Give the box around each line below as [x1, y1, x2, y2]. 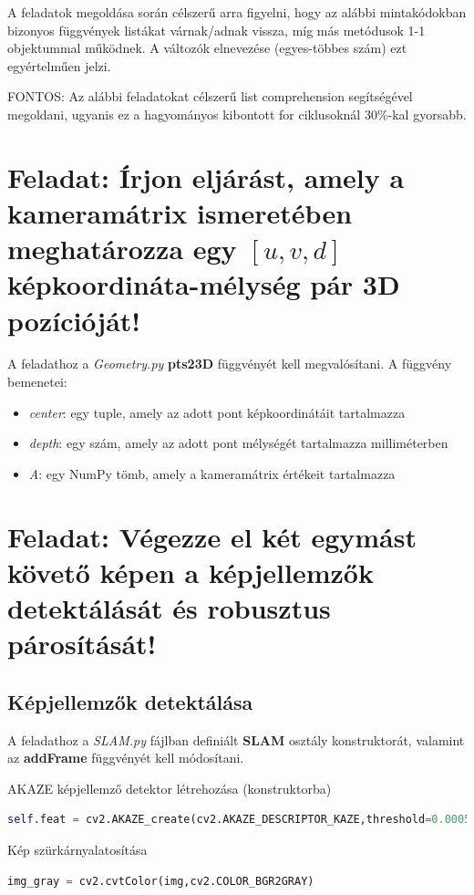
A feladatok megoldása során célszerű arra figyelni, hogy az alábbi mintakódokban [7, 3, 467, 21]
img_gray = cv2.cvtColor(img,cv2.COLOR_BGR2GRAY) [7, 874, 314, 888]
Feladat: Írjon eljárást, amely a [7, 158, 405, 195]
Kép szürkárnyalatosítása [7, 839, 148, 859]
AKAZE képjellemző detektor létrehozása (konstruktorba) [7, 778, 332, 797]
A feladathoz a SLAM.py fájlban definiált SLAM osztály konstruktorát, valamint [7, 730, 465, 749]
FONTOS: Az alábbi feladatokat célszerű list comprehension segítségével [7, 87, 413, 106]
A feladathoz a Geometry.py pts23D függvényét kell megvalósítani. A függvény [7, 354, 452, 373]
